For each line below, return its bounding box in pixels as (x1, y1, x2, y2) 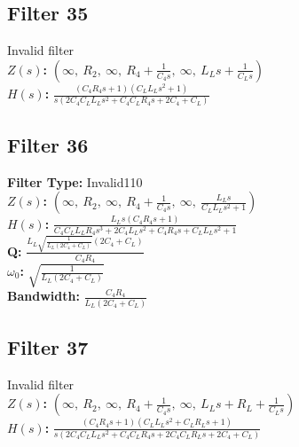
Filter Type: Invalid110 (7, 172, 143, 191)
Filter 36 (7, 130, 89, 158)
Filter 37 (7, 333, 89, 360)
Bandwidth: (7, 286, 80, 305)
